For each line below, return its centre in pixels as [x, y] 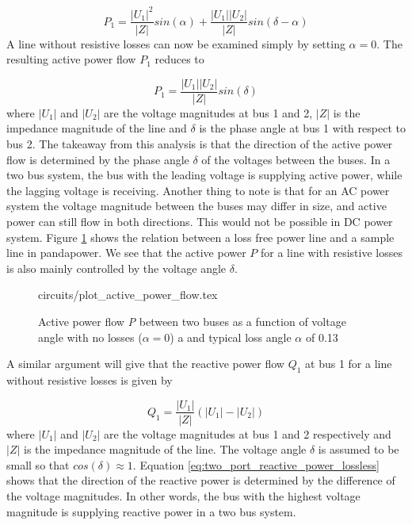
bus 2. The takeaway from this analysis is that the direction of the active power [200, 144]
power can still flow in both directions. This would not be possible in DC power [200, 221]
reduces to [179, 59]
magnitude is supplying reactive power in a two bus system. [151, 511]
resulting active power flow [71, 59]
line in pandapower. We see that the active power [126, 253]
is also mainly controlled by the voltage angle [116, 268]
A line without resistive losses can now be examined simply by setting [176, 43]
